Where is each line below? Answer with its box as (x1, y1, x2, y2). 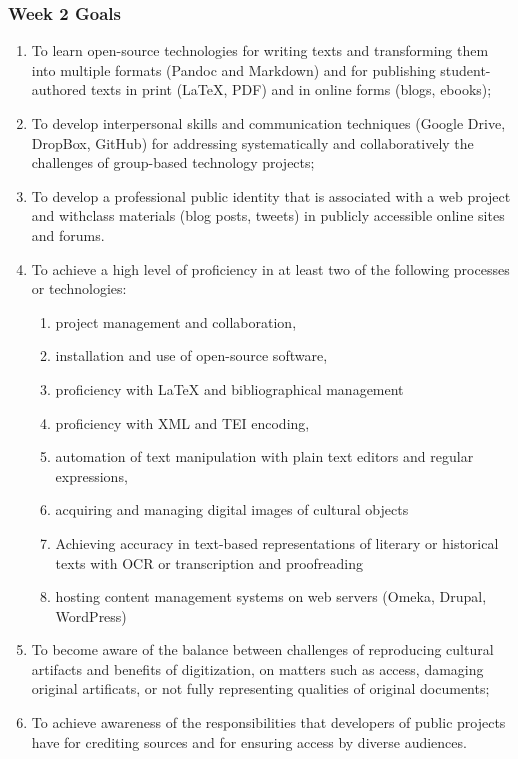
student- (440, 59, 491, 80)
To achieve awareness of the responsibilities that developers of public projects (31, 712, 506, 733)
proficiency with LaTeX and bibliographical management (55, 378, 404, 399)
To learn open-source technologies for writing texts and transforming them (31, 40, 489, 61)
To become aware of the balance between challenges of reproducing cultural (31, 639, 494, 660)
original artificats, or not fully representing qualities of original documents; (31, 678, 490, 699)
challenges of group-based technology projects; (31, 152, 315, 173)
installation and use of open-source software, (55, 345, 328, 366)
